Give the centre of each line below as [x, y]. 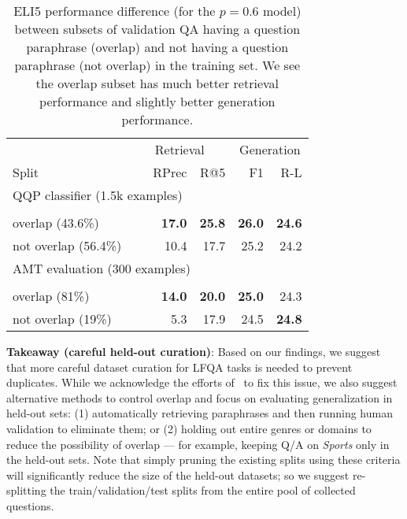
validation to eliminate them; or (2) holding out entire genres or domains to [189, 428]
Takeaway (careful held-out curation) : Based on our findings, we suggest [194, 351]
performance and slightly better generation [157, 101]
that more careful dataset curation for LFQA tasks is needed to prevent [179, 367]
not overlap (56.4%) [67, 245]
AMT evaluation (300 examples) [102, 268]
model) [282, 11]
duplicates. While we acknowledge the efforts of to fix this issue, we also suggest [202, 382]
